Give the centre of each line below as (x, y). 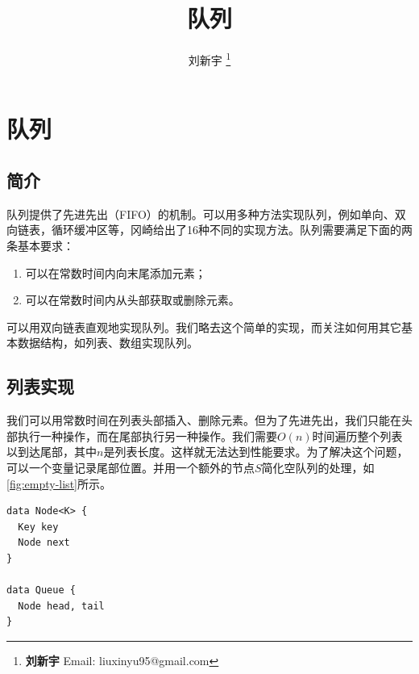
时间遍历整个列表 (357, 435)
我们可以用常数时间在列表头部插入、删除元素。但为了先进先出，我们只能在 (204, 420)
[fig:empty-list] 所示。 (59, 483)
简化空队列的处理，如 (318, 467)
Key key (38, 527)
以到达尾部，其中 (52, 452)
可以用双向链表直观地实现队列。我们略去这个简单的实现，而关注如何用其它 (204, 327)
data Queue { (41, 590)
